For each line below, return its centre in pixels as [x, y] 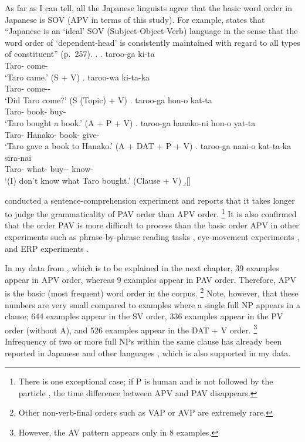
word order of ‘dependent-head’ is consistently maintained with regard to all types [152, 42]
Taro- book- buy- [35, 111]
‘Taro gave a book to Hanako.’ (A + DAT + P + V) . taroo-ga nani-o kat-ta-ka [148, 146]
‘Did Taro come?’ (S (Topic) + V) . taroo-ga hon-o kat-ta [109, 99]
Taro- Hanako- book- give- [52, 134]
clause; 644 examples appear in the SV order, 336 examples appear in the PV [144, 316]
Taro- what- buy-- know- [49, 169]
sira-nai [18, 157]
